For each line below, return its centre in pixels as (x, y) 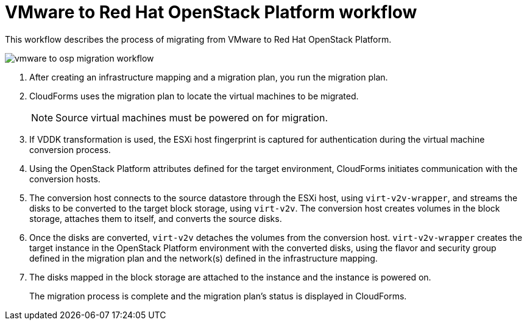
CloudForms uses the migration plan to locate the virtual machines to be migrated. (194, 96)
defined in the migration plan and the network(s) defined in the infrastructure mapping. (203, 258)
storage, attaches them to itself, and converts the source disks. (156, 218)
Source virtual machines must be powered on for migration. (192, 117)
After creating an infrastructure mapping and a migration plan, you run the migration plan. (209, 77)
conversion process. (70, 149)
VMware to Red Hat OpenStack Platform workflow (211, 12)
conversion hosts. (65, 179)
